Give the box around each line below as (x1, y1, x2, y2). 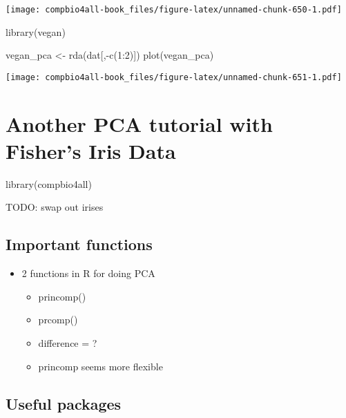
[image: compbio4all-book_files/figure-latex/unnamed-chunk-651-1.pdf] (6, 72, 342, 82)
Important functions (6, 234, 153, 255)
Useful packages (6, 392, 122, 414)
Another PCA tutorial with (6, 109, 273, 137)
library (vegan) (6, 24, 66, 39)
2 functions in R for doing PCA (21, 266, 155, 281)
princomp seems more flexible (38, 359, 163, 373)
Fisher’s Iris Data (6, 136, 176, 164)
